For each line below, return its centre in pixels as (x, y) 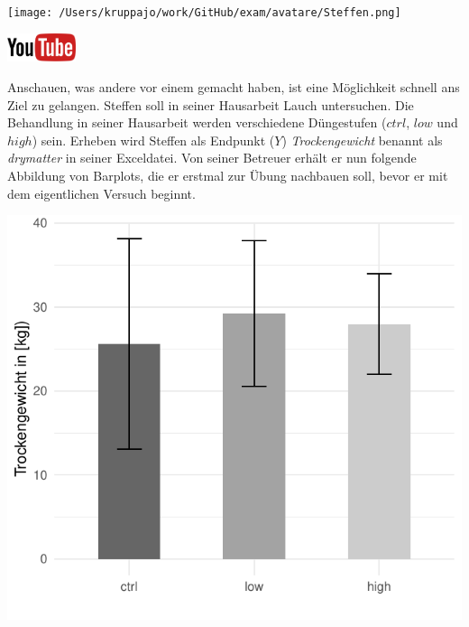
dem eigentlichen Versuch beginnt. (101, 193)
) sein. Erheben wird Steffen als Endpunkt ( (153, 140)
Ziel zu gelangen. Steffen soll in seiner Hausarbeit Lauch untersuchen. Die (211, 104)
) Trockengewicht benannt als (362, 140)
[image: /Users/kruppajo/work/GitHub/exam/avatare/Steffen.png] (204, 13)
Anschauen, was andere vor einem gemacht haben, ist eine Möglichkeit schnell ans (234, 87)
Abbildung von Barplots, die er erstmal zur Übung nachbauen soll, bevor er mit (228, 176)
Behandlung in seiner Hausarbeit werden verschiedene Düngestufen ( (197, 122)
